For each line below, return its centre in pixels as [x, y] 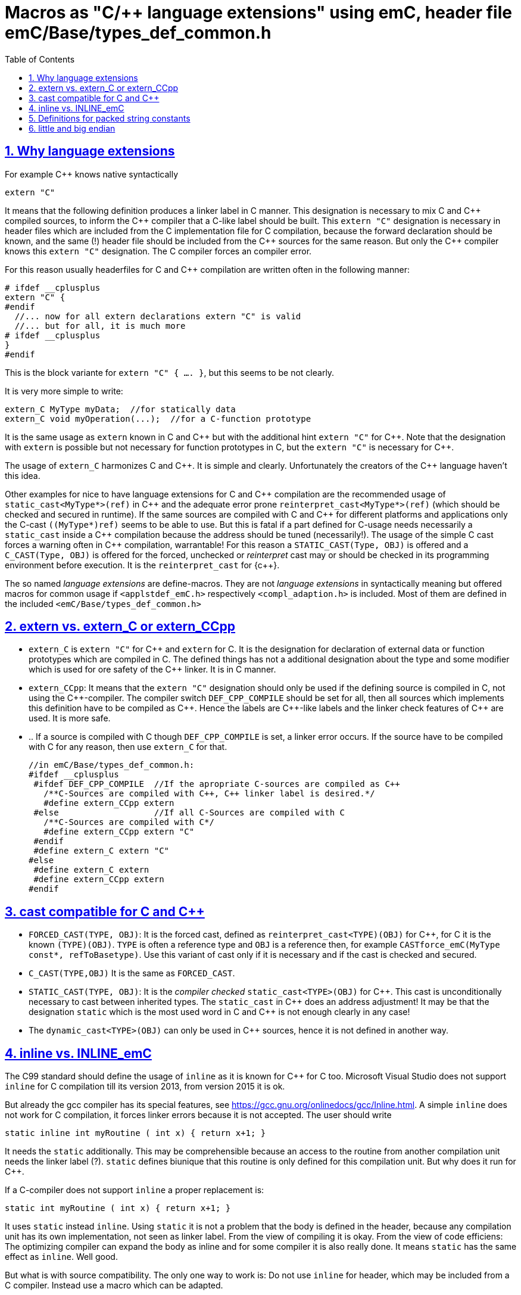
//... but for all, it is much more [100, 326]
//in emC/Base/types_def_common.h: [112, 765]
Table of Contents [40, 59]
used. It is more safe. [70, 718]
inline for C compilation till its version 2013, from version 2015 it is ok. [145, 1087]
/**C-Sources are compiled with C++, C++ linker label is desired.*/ [209, 794]
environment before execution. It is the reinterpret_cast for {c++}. [142, 565]
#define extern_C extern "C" [102, 851]
